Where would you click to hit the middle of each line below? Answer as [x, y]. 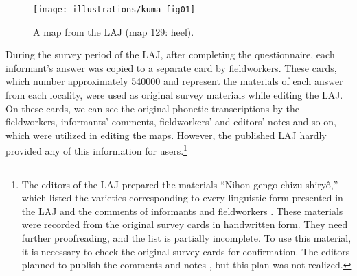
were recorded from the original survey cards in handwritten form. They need [185, 224]
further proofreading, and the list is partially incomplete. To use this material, [186, 238]
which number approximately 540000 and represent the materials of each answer [174, 81]
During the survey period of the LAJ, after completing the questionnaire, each [170, 54]
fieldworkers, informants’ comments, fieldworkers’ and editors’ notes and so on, [171, 122]
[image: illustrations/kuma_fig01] [114, 10]
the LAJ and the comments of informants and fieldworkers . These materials [182, 211]
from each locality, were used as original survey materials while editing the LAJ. [174, 95]
